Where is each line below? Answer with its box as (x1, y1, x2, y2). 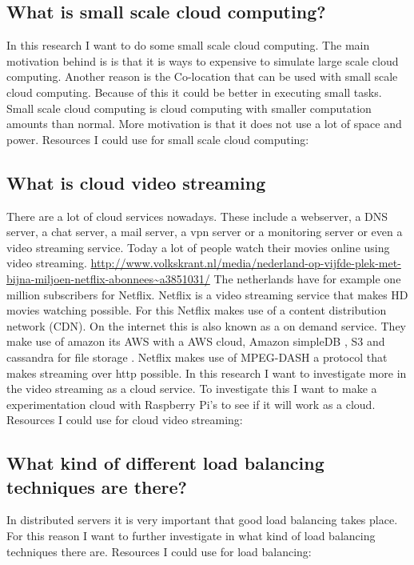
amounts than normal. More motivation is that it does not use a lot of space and (6, 115, 402, 132)
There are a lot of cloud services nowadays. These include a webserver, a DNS (6, 207, 388, 224)
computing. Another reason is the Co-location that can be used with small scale (6, 68, 398, 85)
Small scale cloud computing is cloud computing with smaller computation (6, 99, 372, 116)
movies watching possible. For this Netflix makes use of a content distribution (6, 302, 387, 319)
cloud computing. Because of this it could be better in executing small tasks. (6, 83, 382, 100)
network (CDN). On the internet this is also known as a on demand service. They (6, 317, 406, 334)
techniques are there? (6, 474, 187, 499)
